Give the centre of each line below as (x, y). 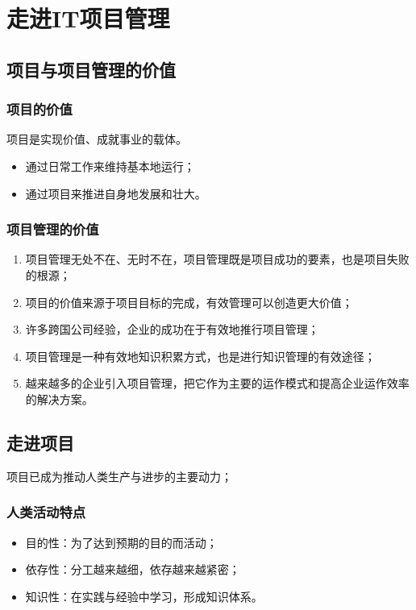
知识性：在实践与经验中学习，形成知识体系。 (144, 596)
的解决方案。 (59, 398)
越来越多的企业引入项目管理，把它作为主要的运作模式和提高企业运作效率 (217, 383)
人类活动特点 (46, 512)
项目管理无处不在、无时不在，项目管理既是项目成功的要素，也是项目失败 (217, 259)
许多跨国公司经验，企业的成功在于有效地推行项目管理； (172, 329)
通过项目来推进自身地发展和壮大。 (116, 193)
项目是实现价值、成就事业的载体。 (97, 139)
